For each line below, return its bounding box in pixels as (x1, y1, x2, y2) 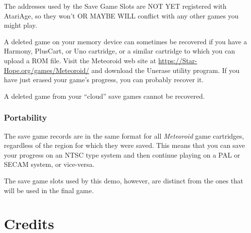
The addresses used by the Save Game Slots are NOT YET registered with (4, 1, 227, 11)
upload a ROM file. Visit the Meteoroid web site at (4, 55, 156, 65)
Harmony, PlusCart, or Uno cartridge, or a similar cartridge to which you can (4, 46, 235, 56)
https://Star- (158, 55, 197, 65)
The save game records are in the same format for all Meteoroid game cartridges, (4, 130, 244, 141)
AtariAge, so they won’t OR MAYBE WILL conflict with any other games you (4, 10, 239, 20)
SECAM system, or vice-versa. (4, 159, 95, 169)
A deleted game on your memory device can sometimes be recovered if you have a (4, 36, 247, 46)
